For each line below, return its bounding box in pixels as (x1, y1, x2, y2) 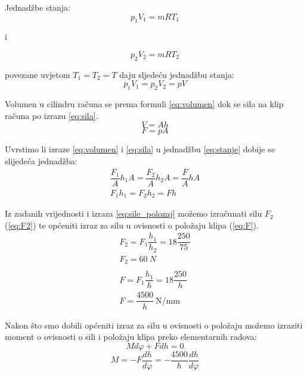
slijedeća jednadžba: (5, 154, 77, 167)
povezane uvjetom (5, 68, 70, 80)
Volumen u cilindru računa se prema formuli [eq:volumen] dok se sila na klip (5, 98, 284, 110)
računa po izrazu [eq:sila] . (5, 109, 98, 121)
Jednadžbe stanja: (5, 1, 70, 13)
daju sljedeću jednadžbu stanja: (119, 68, 234, 80)
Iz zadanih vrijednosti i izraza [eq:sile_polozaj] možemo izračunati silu (5, 207, 262, 220)
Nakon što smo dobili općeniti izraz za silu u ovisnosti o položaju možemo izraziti (5, 318, 303, 331)
